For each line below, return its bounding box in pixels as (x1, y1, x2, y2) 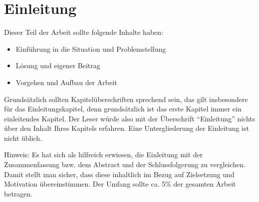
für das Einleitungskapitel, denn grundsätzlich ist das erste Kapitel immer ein (4, 103, 242, 114)
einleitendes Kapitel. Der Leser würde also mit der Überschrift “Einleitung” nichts (4, 113, 256, 123)
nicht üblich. (4, 132, 42, 143)
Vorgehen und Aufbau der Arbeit (15, 77, 117, 87)
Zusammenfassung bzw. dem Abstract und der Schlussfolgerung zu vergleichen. (4, 159, 246, 170)
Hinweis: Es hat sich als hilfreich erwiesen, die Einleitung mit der (4, 149, 203, 160)
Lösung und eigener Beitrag (15, 60, 100, 71)
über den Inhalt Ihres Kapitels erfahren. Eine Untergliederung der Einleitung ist (4, 123, 249, 133)
